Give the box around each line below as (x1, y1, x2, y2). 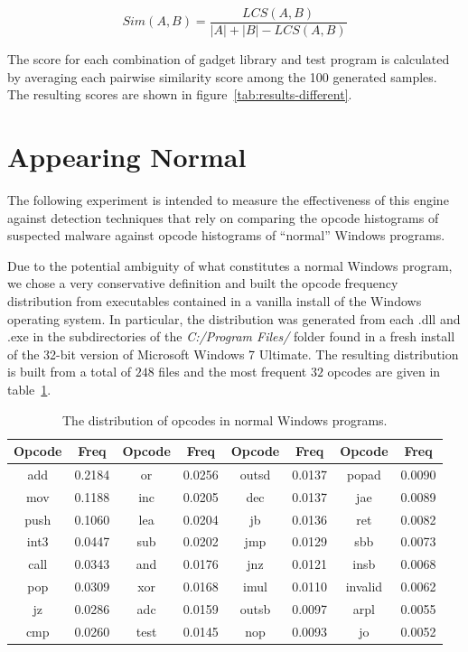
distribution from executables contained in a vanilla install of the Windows (7, 291, 422, 310)
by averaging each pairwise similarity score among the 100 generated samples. (7, 67, 437, 86)
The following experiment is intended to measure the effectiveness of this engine (7, 190, 449, 209)
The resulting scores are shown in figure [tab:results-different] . (7, 85, 352, 104)
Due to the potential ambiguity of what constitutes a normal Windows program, (7, 256, 453, 275)
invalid (345, 577, 383, 596)
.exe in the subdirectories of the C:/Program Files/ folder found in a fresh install (7, 327, 455, 346)
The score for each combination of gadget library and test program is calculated (7, 50, 450, 69)
